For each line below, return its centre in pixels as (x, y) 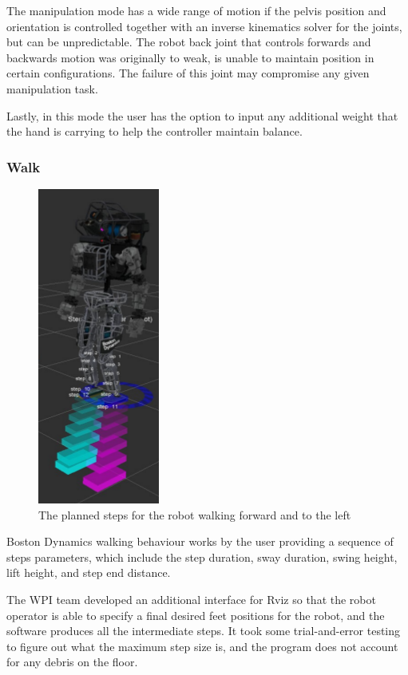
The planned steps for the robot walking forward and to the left (195, 514)
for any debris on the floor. (72, 662)
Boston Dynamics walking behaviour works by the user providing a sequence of (200, 541)
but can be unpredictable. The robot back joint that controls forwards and (189, 42)
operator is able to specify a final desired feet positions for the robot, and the (196, 615)
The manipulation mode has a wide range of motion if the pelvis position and (196, 10)
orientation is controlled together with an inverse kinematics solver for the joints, (204, 26)
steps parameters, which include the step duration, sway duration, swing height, (202, 557)
